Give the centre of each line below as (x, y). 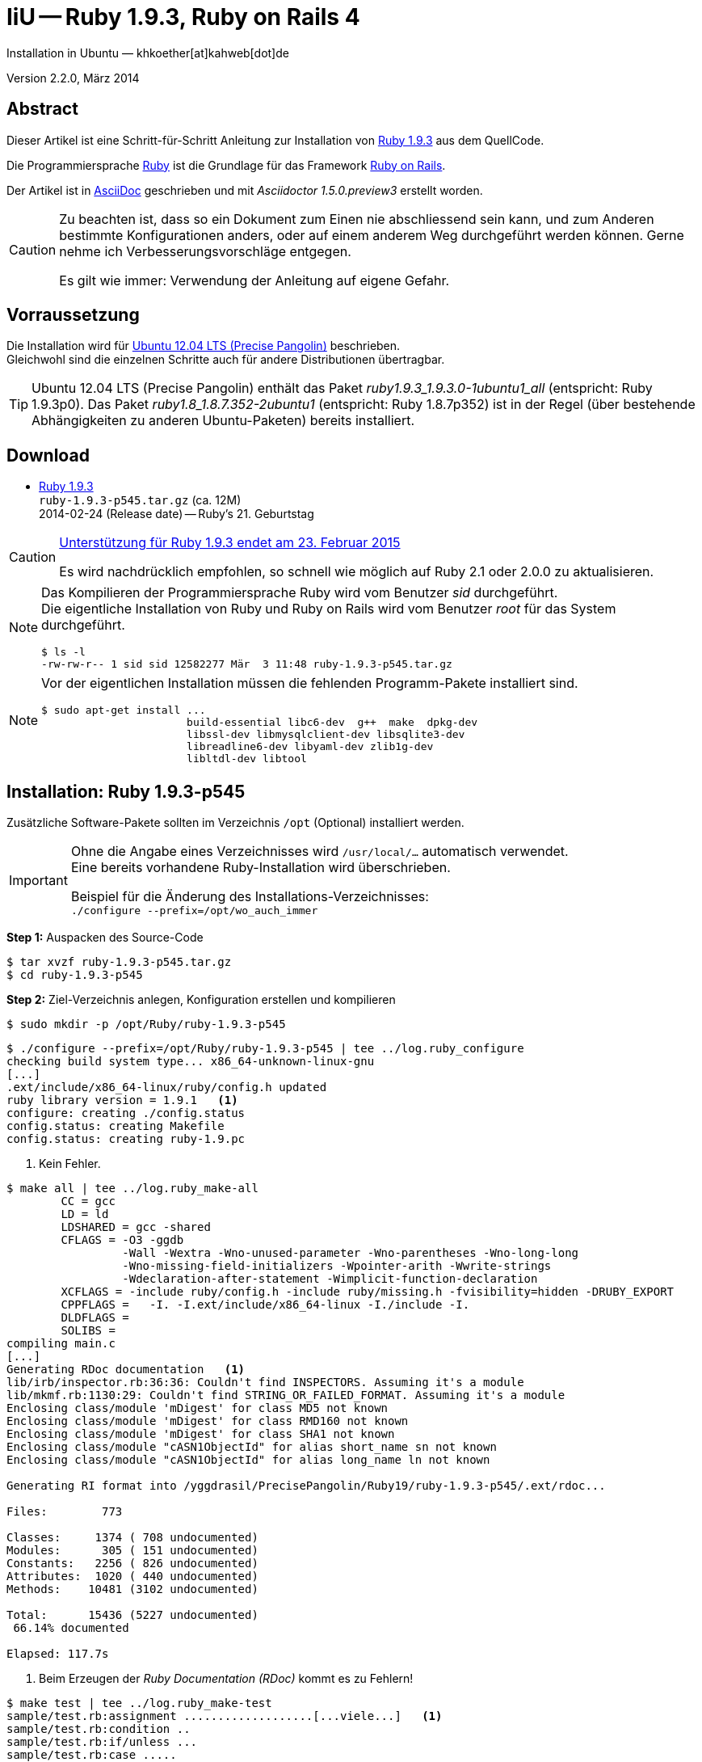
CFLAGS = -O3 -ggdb (122, 1240)
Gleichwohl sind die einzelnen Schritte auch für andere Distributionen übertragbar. (226, 360)
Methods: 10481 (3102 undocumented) (132, 1589)
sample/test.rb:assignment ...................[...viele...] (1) (225, 1716)
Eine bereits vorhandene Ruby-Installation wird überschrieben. (261, 868)
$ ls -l (63, 652)
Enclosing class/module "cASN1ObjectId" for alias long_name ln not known (248, 1460)
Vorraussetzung (73, 315)
